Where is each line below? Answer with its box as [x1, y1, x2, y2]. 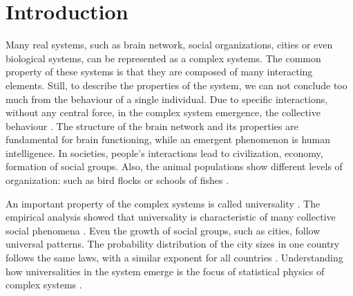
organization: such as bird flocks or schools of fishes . [6, 173, 229, 187]
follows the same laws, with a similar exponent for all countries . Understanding [6, 250, 343, 265]
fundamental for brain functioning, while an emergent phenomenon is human [6, 132, 331, 147]
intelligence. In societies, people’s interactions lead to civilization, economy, [6, 145, 323, 160]
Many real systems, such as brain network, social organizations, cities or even [6, 37, 333, 52]
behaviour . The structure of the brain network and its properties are [6, 118, 298, 133]
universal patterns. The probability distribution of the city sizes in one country [6, 237, 340, 251]
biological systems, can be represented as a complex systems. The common [6, 50, 321, 65]
